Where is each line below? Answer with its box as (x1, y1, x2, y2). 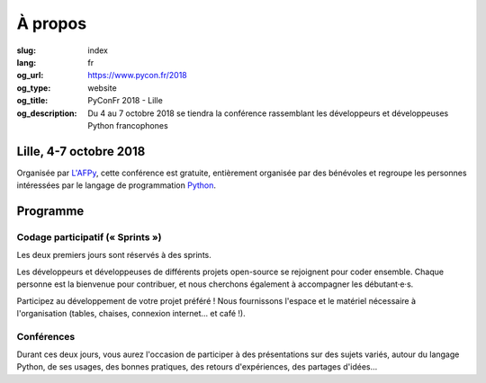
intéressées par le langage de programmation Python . (16, 180, 216, 191)
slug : (16, 45, 36, 56)
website (87, 82, 117, 94)
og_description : (16, 108, 77, 119)
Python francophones (87, 120, 168, 130)
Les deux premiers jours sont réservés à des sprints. (16, 250, 211, 261)
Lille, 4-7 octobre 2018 (16, 144, 146, 159)
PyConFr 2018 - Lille (87, 95, 164, 106)
